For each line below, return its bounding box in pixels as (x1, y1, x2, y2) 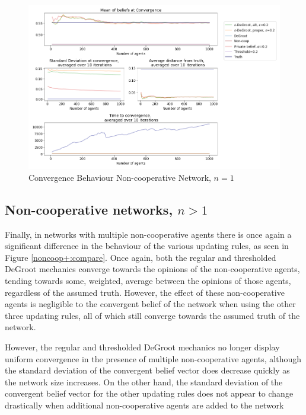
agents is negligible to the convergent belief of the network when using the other (5, 298, 296, 310)
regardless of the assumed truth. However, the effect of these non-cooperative (5, 286, 285, 298)
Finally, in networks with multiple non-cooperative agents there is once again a (5, 228, 292, 240)
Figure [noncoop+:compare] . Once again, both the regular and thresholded (5, 251, 276, 263)
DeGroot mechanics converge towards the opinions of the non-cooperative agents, (5, 263, 300, 275)
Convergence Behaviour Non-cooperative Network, (28, 171, 211, 183)
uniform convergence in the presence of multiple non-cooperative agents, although (5, 352, 302, 365)
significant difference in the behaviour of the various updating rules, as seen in (5, 240, 289, 252)
